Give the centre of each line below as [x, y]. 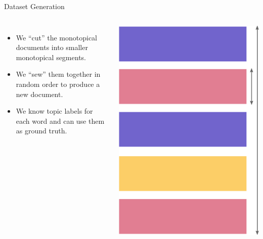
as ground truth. [41, 131]
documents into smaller [52, 47]
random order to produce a [58, 84]
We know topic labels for [54, 111]
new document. [39, 94]
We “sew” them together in [58, 74]
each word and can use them [60, 121]
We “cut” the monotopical [57, 37]
